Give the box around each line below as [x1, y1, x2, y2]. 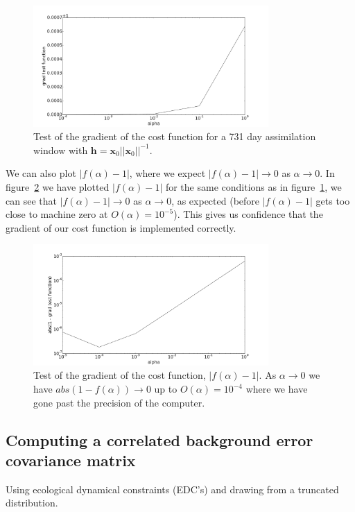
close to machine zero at [6, 207, 108, 221]
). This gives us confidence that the [173, 207, 323, 221]
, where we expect [129, 166, 206, 180]
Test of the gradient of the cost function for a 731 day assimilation [33, 129, 316, 144]
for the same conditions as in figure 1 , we [165, 179, 342, 194]
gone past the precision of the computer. [33, 395, 205, 409]
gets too [315, 193, 350, 207]
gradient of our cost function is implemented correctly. [6, 220, 236, 234]
